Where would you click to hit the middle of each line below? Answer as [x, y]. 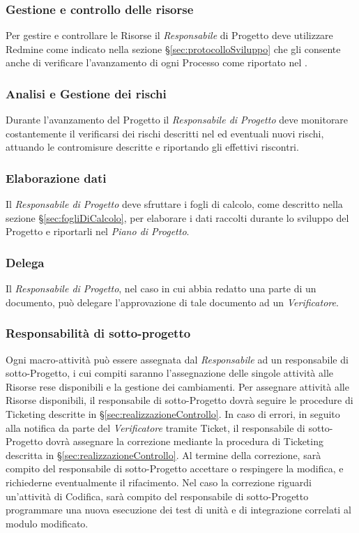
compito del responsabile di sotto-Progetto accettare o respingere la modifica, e [175, 468]
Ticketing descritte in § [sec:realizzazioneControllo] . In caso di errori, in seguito [173, 414]
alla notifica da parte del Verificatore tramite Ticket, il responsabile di [155, 427]
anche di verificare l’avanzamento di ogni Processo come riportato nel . [156, 62]
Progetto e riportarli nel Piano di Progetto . [98, 231]
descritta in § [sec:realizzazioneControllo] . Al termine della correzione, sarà [163, 455]
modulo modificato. [47, 523]
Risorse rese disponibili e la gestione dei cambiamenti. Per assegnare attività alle [177, 386]
